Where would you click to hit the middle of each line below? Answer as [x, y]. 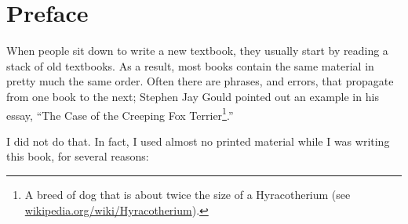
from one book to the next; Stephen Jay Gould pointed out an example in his [193, 96]
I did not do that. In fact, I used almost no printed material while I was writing [198, 141]
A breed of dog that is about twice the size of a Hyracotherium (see [188, 194]
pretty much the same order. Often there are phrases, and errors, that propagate [200, 81]
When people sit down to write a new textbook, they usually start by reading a [197, 51]
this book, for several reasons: [78, 156]
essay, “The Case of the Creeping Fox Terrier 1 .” [120, 114]
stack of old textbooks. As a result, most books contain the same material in [190, 65]
